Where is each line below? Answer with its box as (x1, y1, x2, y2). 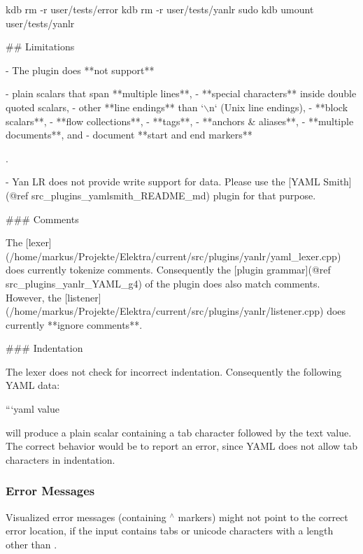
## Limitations (6, 39, 75, 54)
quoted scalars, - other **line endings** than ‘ (6, 99, 204, 114)
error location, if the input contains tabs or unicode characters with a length (6, 523, 334, 538)
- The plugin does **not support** (6, 62, 155, 77)
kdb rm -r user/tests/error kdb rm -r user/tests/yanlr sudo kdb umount (6, 2, 314, 16)
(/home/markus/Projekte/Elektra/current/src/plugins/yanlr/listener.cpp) (6, 304, 324, 318)
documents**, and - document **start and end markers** (6, 127, 252, 142)
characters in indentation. (6, 452, 115, 467)
